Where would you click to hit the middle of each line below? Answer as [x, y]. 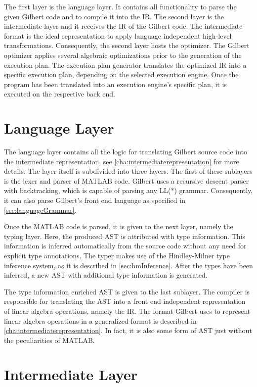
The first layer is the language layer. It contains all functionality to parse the [120, 6]
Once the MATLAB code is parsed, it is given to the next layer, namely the [119, 226]
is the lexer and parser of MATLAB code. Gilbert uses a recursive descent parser [127, 180]
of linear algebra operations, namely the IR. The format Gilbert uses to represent [127, 311]
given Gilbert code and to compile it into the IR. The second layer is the [114, 16]
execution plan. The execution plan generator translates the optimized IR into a [125, 65]
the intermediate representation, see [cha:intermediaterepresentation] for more [122, 161]
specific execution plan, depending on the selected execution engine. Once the [121, 74]
